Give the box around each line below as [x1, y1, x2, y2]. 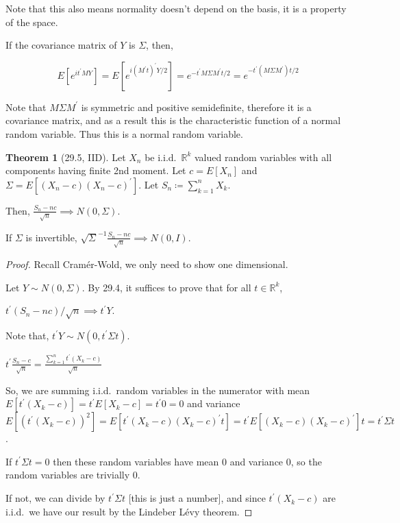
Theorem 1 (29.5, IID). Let [5, 149, 126, 164]
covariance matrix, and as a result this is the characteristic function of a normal [5, 113, 341, 127]
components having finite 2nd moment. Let [5, 163, 186, 178]
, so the [290, 454, 322, 468]
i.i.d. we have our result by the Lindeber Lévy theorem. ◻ [5, 504, 253, 518]
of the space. [5, 14, 58, 29]
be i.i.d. [145, 149, 177, 164]
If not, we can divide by [5, 491, 105, 505]
